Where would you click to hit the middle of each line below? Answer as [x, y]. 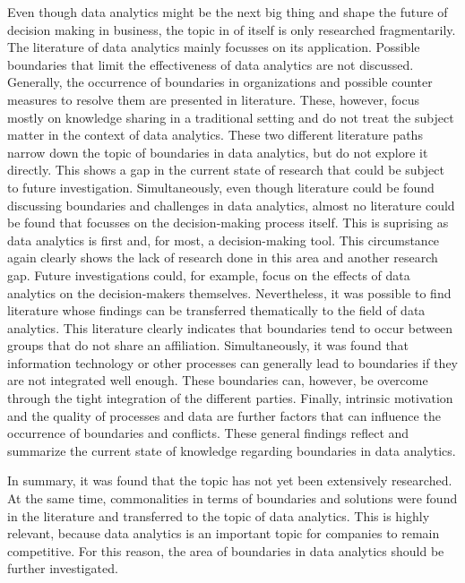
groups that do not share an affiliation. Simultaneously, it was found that [208, 345]
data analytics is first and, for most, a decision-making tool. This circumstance [224, 240]
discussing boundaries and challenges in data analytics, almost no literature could [231, 205]
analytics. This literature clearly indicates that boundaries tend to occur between [230, 327]
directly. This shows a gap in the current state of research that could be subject [226, 170]
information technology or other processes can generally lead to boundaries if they [233, 362]
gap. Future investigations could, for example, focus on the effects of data [209, 274]
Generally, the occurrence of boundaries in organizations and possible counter [220, 82]
